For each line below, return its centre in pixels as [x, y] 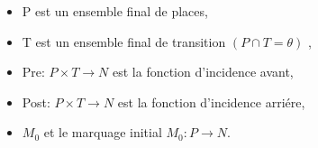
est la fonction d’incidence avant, [203, 72]
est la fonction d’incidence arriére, [211, 102]
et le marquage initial [103, 132]
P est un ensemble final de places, [115, 11]
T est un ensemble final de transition [124, 41]
